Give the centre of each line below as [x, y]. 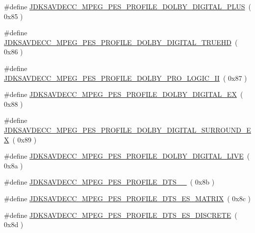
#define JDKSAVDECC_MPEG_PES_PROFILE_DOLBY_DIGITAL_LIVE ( [127, 156]
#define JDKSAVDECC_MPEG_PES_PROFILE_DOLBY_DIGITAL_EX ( [124, 94]
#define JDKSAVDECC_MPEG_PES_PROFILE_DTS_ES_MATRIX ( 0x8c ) [127, 198]
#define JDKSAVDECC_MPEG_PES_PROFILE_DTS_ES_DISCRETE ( [121, 215]
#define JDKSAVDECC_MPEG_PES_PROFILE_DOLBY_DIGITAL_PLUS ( [127, 6]
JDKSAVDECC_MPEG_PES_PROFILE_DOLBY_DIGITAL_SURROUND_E [127, 129]
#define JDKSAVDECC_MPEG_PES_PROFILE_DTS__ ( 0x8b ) [109, 182]
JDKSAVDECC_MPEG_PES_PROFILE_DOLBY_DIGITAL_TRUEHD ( [121, 42]
